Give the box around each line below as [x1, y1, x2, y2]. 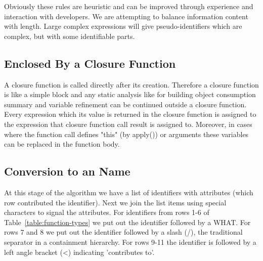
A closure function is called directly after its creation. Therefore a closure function [4, 79, 259, 90]
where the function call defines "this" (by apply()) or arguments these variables [4, 128, 249, 139]
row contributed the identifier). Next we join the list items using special [4, 197, 227, 207]
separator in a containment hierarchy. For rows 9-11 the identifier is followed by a [4, 236, 256, 247]
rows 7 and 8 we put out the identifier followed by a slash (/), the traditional [4, 227, 243, 237]
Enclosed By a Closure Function [4, 55, 176, 71]
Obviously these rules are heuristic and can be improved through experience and [4, 1, 253, 11]
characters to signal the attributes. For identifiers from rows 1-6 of [4, 207, 209, 217]
